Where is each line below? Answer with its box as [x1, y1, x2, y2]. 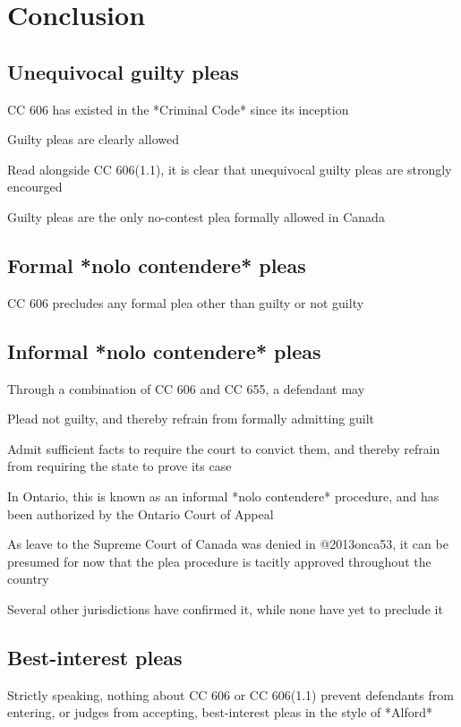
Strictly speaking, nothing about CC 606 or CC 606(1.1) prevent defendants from [7, 685, 454, 704]
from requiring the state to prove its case [7, 457, 232, 475]
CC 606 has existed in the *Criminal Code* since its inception [7, 99, 349, 118]
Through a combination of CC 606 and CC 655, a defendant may [7, 379, 365, 398]
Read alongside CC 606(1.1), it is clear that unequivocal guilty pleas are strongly [7, 159, 452, 178]
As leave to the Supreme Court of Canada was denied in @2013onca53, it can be [7, 535, 448, 553]
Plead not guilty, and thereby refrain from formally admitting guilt [7, 409, 374, 428]
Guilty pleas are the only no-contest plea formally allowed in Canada [7, 207, 385, 226]
